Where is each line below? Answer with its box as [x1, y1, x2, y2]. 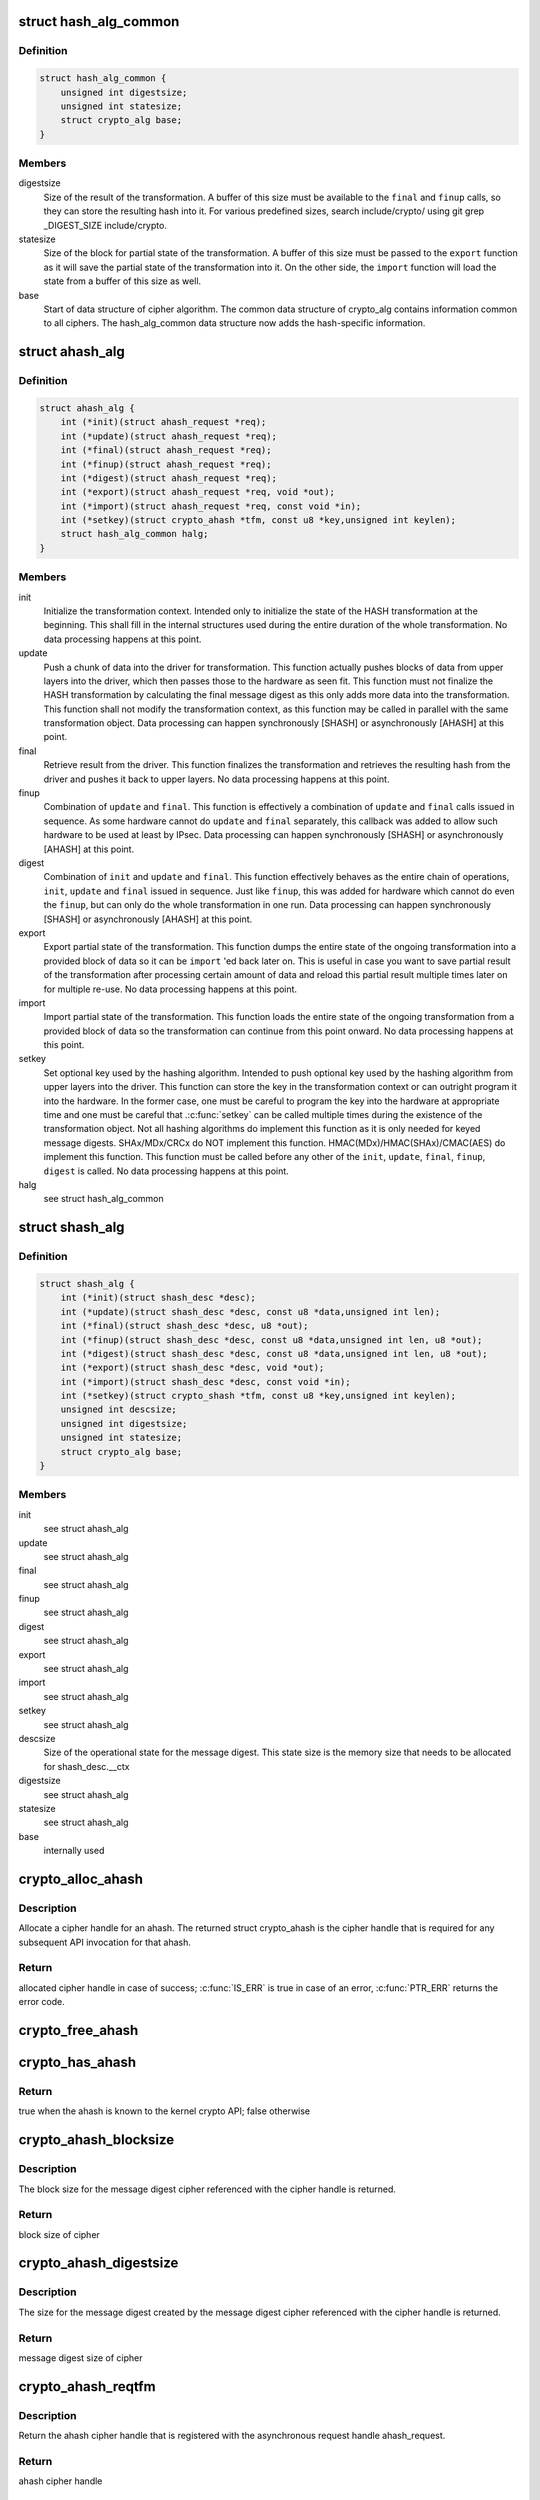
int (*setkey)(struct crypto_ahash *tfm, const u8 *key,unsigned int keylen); [60, 515, 457, 526]
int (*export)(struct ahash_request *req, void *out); [60, 486, 335, 498]
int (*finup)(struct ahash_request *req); [60, 458, 272, 470]
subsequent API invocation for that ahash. [18, 1936, 192, 1948]
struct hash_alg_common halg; [60, 528, 209, 540]
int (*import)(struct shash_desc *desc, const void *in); [60, 1376, 351, 1387]
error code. [18, 1996, 65, 2008]
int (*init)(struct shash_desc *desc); [60, 1292, 257, 1304]
